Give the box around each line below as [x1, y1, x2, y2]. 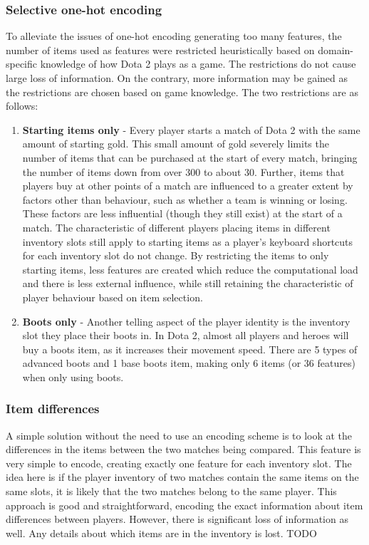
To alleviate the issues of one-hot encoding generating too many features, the [6, 28, 342, 43]
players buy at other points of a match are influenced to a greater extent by [22, 178, 353, 193]
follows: [6, 98, 38, 113]
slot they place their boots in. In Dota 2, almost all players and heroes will [22, 328, 349, 343]
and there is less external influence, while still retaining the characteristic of [22, 276, 353, 291]
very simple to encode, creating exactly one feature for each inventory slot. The [6, 455, 352, 470]
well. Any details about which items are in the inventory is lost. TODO [6, 525, 317, 540]
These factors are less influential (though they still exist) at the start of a [22, 206, 343, 221]
